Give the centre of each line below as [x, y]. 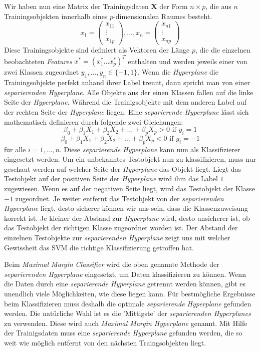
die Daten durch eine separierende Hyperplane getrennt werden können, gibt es [125, 284]
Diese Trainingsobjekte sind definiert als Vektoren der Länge [97, 50]
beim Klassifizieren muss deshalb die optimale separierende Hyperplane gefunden [128, 303]
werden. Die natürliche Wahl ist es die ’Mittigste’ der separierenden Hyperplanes [127, 313]
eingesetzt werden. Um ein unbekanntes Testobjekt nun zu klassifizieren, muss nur [130, 159]
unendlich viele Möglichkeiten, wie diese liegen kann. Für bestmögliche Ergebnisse [130, 294]
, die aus [218, 6]
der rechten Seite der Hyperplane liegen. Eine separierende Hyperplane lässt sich [126, 111]
